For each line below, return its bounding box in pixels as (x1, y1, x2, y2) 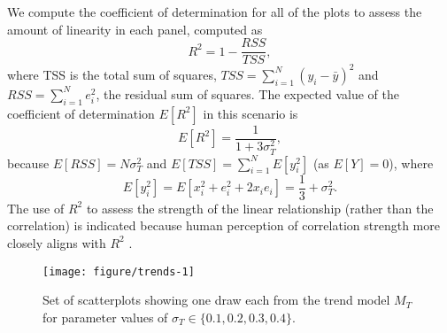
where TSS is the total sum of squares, (7, 65, 217, 83)
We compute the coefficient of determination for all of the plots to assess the (7, 3, 422, 20)
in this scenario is (203, 104, 298, 122)
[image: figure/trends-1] (42, 265, 195, 278)
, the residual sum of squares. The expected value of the (96, 84, 399, 103)
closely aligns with (7, 233, 106, 252)
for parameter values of (42, 307, 168, 326)
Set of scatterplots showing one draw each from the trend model (42, 290, 390, 309)
